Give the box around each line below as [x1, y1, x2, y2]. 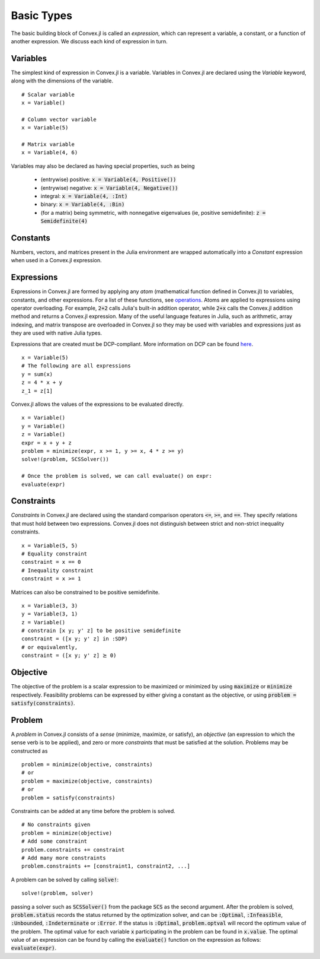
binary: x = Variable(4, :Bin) [40, 201, 125, 208]
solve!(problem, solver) [21, 890, 94, 897]
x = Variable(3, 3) [21, 602, 78, 609]
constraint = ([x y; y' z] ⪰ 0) [21, 652, 117, 659]
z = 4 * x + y [21, 379, 62, 386]
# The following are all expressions [21, 363, 132, 369]
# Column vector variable [21, 116, 97, 123]
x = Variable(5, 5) [21, 542, 78, 549]
